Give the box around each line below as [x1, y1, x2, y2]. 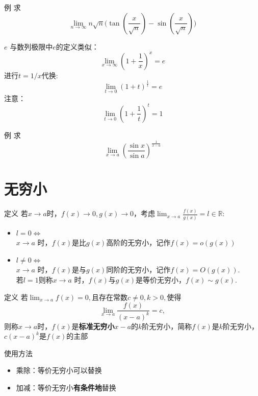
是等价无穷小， [135, 274, 186, 285]
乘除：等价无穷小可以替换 [16, 365, 102, 376]
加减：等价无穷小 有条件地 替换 [16, 382, 116, 392]
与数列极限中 [10, 41, 53, 52]
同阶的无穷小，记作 [106, 264, 171, 275]
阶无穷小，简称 [142, 320, 192, 331]
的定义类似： [56, 41, 99, 52]
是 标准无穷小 [71, 320, 115, 331]
